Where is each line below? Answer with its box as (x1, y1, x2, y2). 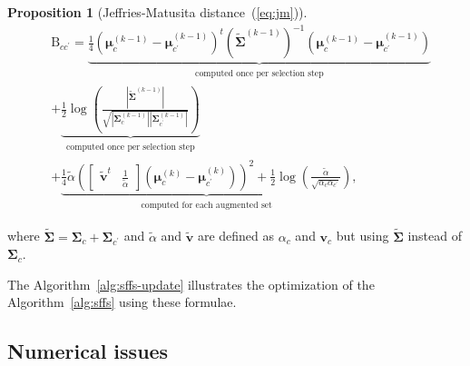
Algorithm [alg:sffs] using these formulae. (7, 292, 237, 312)
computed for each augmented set (141, 200, 272, 210)
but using (336, 226, 389, 245)
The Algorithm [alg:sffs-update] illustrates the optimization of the (7, 274, 375, 293)
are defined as (197, 226, 275, 245)
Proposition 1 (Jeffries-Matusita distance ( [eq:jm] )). (7, 3, 308, 21)
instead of (407, 226, 463, 245)
